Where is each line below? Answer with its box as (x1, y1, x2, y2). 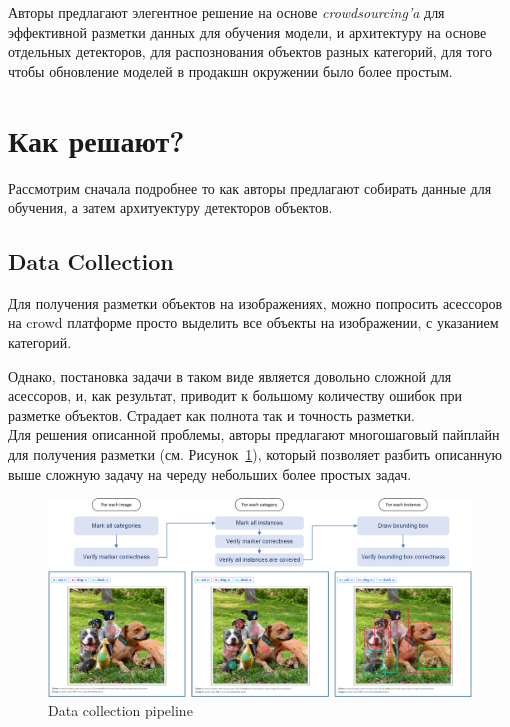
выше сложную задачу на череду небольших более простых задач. (8, 463, 412, 484)
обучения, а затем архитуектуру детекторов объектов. (8, 197, 333, 218)
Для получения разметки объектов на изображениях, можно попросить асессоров (8, 292, 503, 313)
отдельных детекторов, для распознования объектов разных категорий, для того (8, 41, 492, 62)
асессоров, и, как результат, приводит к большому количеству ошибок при (8, 385, 462, 406)
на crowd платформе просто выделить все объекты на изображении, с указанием (8, 312, 499, 333)
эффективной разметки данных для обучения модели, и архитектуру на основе (8, 21, 487, 42)
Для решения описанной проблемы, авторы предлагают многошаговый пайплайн (8, 424, 500, 445)
